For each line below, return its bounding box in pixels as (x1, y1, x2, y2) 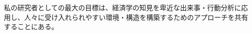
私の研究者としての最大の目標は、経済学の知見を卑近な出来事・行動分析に (4, 2, 241, 12)
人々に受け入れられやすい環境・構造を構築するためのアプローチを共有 (24, 12, 248, 22)
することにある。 (4, 21, 58, 32)
